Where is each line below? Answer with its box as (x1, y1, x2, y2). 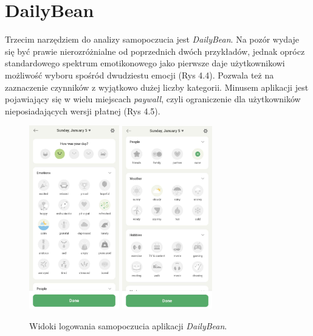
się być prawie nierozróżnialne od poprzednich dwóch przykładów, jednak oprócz (5, 44, 305, 57)
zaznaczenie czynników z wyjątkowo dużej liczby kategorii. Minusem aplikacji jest (5, 80, 309, 93)
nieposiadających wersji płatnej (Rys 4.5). (5, 104, 160, 117)
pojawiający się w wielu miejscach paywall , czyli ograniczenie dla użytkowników (5, 93, 301, 105)
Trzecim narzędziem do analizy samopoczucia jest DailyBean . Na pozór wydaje (5, 33, 300, 46)
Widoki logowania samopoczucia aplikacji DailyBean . (29, 319, 227, 332)
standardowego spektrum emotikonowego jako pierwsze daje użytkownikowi (5, 57, 285, 69)
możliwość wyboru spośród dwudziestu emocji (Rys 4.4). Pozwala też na (5, 68, 274, 81)
